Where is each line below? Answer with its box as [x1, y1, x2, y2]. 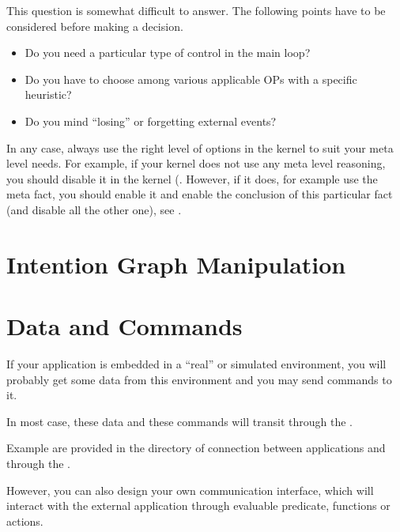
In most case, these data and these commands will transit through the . [6, 413, 353, 429]
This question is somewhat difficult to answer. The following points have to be [6, 2, 386, 18]
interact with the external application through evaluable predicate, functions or [6, 497, 391, 514]
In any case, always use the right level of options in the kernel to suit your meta [6, 139, 394, 156]
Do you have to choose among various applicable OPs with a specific [25, 70, 357, 87]
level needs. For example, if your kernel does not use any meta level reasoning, [6, 155, 386, 172]
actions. [6, 512, 43, 529]
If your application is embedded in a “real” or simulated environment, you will [6, 356, 387, 372]
